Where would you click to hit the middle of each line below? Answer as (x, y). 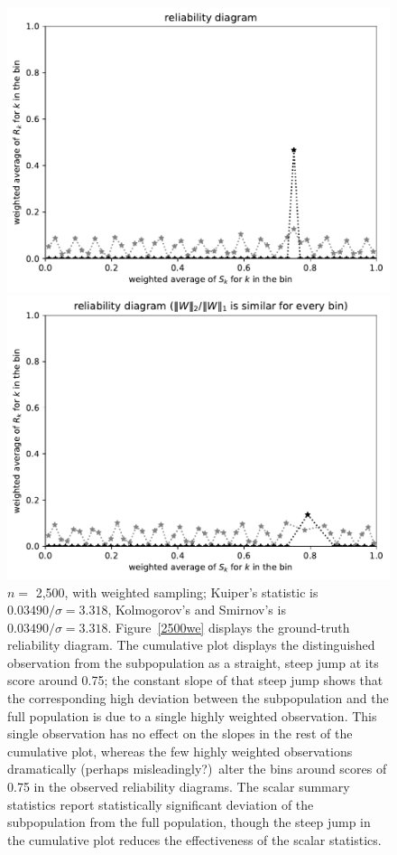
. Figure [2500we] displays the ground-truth (229, 627)
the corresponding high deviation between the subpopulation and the (198, 698)
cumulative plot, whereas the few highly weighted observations (180, 751)
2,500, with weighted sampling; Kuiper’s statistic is (177, 592)
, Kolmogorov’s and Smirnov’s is (197, 610)
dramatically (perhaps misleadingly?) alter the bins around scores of (197, 769)
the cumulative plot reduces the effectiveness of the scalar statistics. (194, 839)
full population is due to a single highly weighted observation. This (192, 715)
